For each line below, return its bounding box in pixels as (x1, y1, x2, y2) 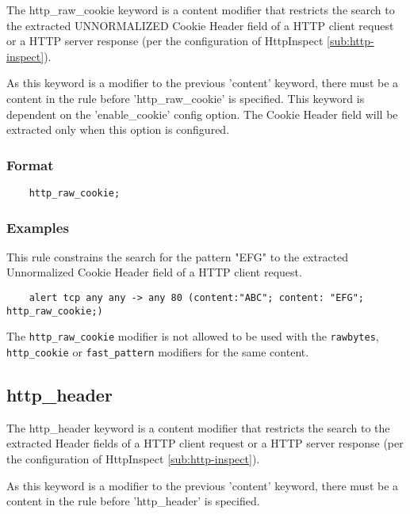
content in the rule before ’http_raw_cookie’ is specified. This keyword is (6, 89, 365, 106)
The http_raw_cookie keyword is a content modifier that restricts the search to (6, 2, 395, 17)
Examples (6, 217, 69, 237)
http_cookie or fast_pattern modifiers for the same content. (6, 344, 309, 360)
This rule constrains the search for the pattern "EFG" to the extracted (6, 248, 349, 265)
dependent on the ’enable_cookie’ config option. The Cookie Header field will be (6, 105, 398, 122)
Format (6, 154, 54, 174)
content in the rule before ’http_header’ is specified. (6, 493, 260, 509)
